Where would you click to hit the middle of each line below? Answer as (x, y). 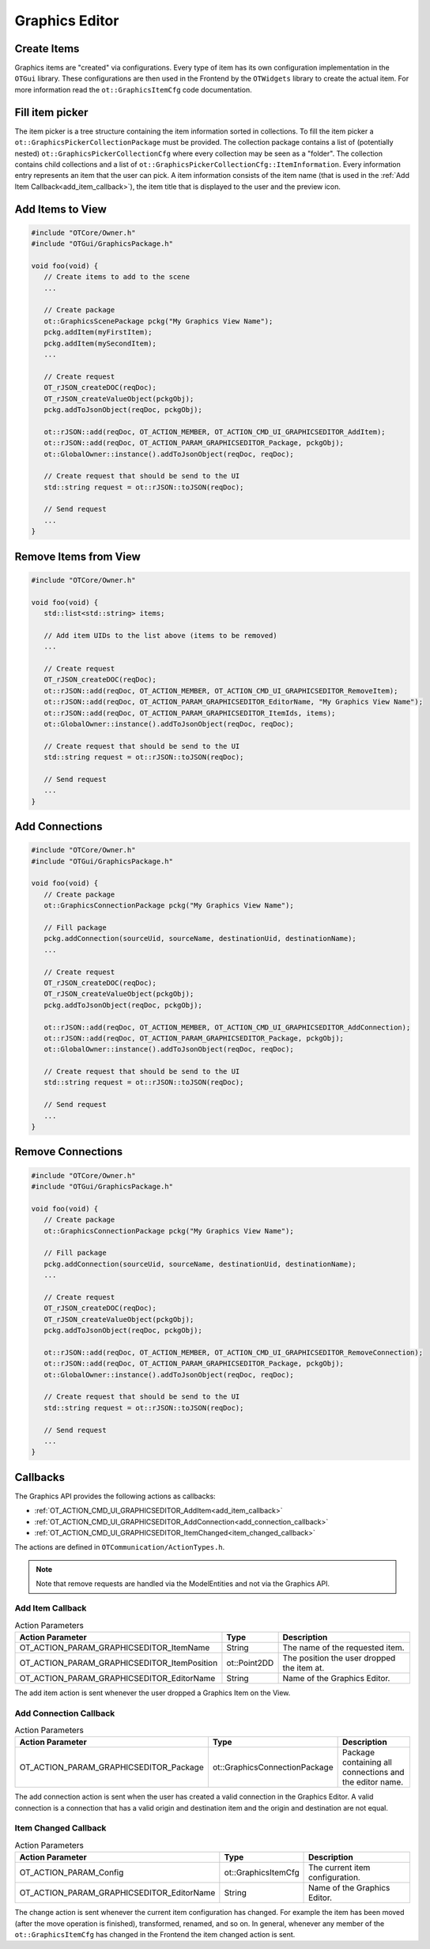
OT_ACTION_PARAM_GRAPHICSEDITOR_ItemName (115, 1647)
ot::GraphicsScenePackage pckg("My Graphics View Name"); (158, 321)
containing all (367, 1762)
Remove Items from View (78, 556)
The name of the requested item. (343, 1647)
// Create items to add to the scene (117, 277)
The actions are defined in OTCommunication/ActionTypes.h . (120, 1547)
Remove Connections (68, 1152)
